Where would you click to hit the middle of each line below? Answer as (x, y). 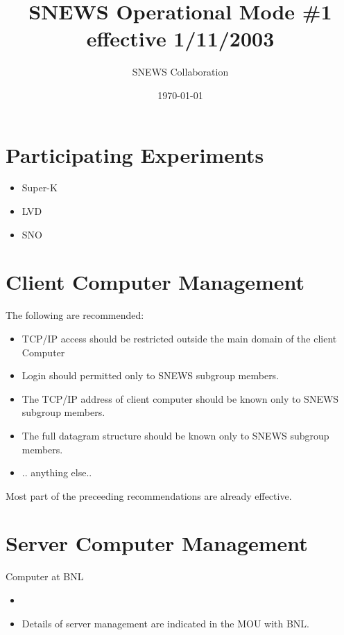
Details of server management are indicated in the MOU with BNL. (166, 623)
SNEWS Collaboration (180, 72)
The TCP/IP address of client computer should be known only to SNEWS (180, 398)
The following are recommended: (75, 315)
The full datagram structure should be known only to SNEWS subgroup (175, 435)
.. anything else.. (57, 472)
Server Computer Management (157, 543)
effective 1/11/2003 (180, 38)
